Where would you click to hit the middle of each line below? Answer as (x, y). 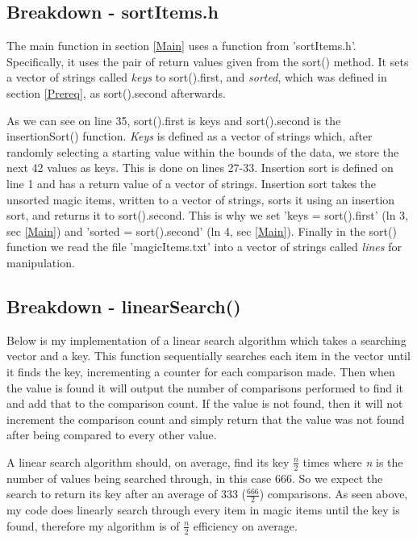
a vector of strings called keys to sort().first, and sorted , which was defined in (197, 77)
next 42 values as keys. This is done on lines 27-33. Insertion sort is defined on (200, 168)
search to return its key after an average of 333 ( (127, 494)
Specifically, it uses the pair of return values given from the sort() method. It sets (208, 61)
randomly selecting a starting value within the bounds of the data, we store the (203, 151)
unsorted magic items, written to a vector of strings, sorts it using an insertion (201, 199)
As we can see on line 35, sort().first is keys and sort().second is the (174, 120)
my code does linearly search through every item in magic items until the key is (203, 510)
